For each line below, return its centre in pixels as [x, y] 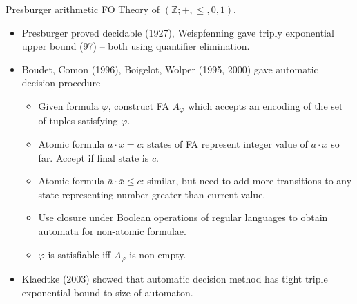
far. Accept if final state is [94, 157]
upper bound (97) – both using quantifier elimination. [136, 46]
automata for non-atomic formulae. [112, 230]
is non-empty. [158, 254]
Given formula [68, 105]
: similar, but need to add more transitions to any [247, 181]
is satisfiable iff [79, 254]
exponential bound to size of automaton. [107, 292]
